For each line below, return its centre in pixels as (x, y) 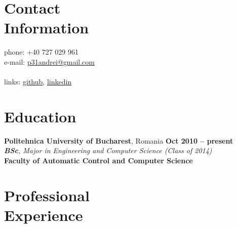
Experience (44, 215)
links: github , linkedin (38, 82)
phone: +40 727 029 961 (41, 52)
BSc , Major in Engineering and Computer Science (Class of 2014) (108, 150)
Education (40, 116)
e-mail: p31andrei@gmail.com (49, 61)
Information (47, 28)
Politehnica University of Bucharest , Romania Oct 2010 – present (119, 140)
